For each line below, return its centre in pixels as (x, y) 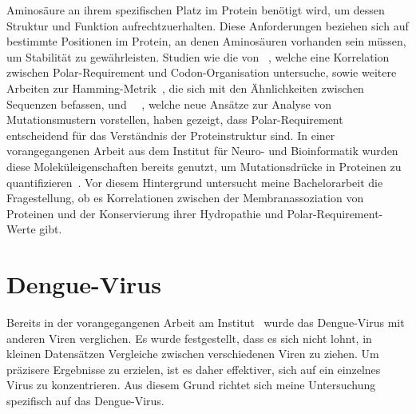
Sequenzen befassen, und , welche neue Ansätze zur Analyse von (169, 103)
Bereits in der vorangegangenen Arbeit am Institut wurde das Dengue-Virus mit (206, 322)
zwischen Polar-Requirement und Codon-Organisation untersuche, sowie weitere (202, 72)
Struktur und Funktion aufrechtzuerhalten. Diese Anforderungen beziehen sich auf (208, 25)
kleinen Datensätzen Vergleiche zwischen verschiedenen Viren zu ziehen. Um (193, 354)
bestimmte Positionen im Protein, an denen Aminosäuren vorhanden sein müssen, (206, 41)
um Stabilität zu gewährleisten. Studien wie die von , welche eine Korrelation (198, 56)
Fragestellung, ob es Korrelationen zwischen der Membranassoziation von (185, 198)
